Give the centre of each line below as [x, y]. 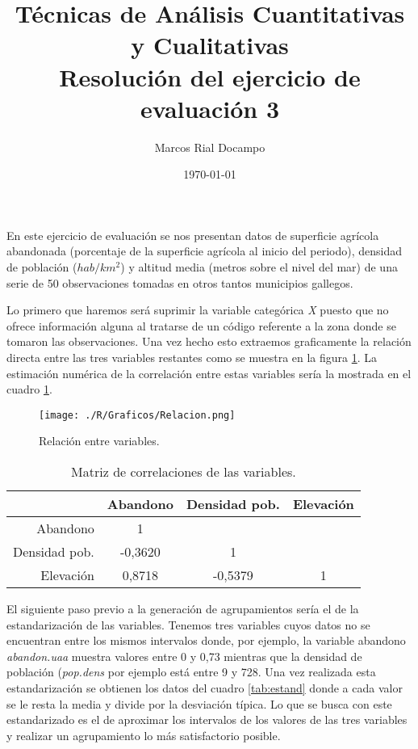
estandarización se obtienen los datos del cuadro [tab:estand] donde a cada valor [205, 688]
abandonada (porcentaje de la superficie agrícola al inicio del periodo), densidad [204, 251]
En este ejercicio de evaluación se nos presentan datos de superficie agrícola [193, 235]
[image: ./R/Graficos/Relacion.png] [137, 415]
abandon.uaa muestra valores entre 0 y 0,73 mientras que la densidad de [184, 656]
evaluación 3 [210, 108]
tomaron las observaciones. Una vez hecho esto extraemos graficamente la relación [209, 341]
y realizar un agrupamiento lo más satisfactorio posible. [144, 735]
